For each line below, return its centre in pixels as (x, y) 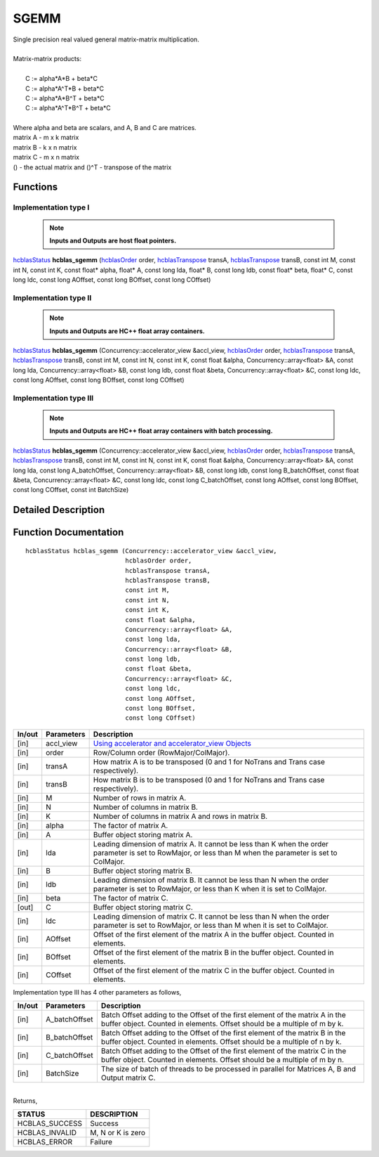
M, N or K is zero (118, 1132)
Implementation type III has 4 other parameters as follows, (97, 992)
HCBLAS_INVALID (47, 1132)
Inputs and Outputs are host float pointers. (113, 240)
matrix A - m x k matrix (46, 138)
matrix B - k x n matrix (45, 147)
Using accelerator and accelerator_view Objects (172, 743)
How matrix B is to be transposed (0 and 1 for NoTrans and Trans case (209, 780)
